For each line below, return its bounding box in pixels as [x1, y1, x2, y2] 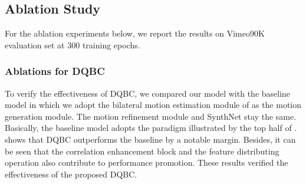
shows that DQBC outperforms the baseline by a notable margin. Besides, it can [5, 133, 296, 145]
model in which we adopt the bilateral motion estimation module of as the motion [5, 98, 302, 111]
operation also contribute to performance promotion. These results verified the [5, 156, 288, 169]
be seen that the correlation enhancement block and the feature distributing [5, 144, 279, 157]
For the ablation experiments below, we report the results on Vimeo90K [5, 27, 265, 40]
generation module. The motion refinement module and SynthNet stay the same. [5, 110, 297, 122]
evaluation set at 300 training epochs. [5, 38, 140, 51]
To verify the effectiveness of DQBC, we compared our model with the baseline [5, 87, 291, 99]
